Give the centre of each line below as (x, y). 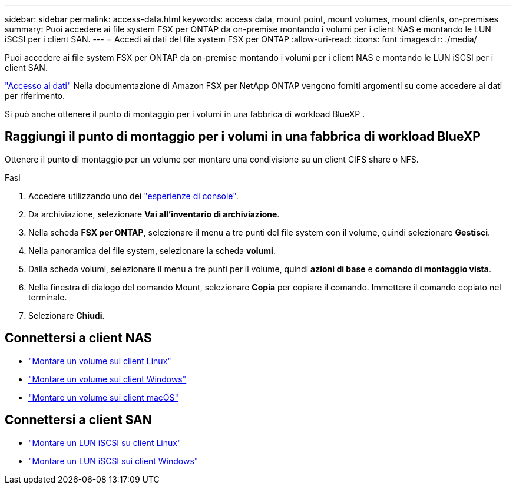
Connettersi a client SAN (78, 420)
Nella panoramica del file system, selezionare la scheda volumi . (152, 250)
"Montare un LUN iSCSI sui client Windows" (113, 461)
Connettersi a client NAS (78, 338)
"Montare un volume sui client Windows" (107, 379)
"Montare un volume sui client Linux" (100, 361)
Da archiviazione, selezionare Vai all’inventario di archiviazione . (154, 214)
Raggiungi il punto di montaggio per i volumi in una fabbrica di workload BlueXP (243, 137)
